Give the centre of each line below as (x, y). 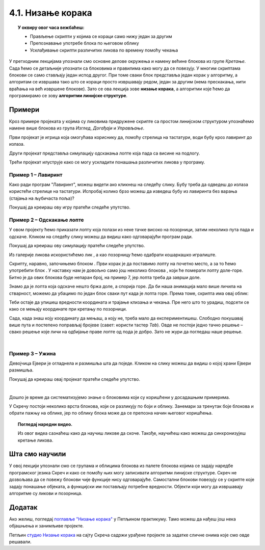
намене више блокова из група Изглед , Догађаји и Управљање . (77, 128)
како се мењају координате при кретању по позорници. (68, 309)
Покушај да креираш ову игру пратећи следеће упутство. (70, 207)
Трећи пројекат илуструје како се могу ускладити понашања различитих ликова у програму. (107, 162)
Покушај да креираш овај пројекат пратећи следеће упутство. (75, 379)
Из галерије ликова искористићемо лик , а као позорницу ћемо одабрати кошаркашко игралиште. (113, 255)
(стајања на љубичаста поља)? (42, 198)
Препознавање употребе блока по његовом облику (85, 43)
